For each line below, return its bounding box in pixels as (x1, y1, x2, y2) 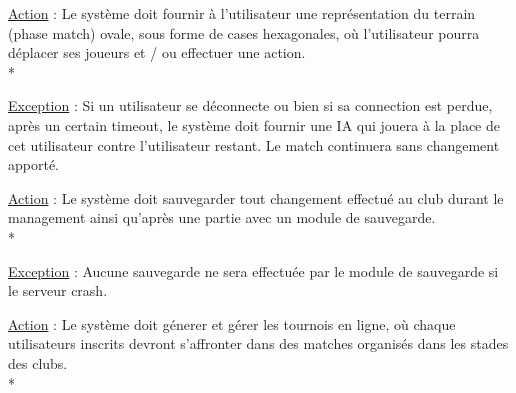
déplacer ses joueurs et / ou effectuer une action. (8, 42, 306, 63)
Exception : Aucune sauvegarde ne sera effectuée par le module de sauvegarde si (8, 260, 499, 281)
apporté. (8, 154, 60, 175)
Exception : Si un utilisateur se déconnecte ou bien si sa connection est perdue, (8, 95, 493, 116)
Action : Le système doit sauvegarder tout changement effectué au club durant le (8, 187, 504, 208)
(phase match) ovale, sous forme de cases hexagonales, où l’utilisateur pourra (8, 22, 480, 43)
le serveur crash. (8, 280, 108, 301)
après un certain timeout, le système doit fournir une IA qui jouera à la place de (8, 114, 500, 135)
